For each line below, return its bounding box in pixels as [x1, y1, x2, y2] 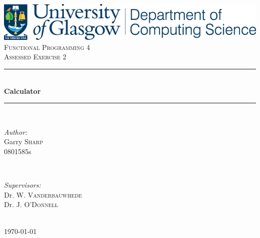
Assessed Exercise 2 [4, 51, 66, 62]
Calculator [4, 85, 41, 96]
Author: [4, 126, 27, 137]
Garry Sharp [4, 136, 43, 147]
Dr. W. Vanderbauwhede [4, 189, 82, 200]
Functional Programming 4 [4, 41, 90, 52]
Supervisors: [4, 180, 41, 190]
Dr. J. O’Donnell [4, 199, 58, 210]
